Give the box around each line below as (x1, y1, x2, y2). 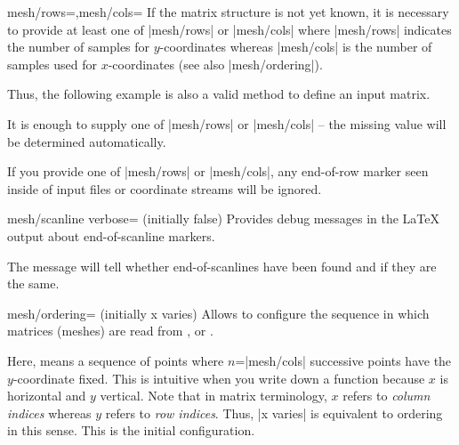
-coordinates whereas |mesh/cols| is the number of (159, 37, 432, 56)
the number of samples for (7, 37, 150, 56)
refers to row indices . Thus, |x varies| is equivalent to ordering (105, 403, 443, 422)
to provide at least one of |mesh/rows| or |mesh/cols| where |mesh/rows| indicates (7, 20, 452, 38)
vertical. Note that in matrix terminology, (100, 386, 327, 405)
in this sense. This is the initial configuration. (7, 421, 255, 440)
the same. (7, 274, 60, 293)
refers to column (342, 386, 431, 405)
